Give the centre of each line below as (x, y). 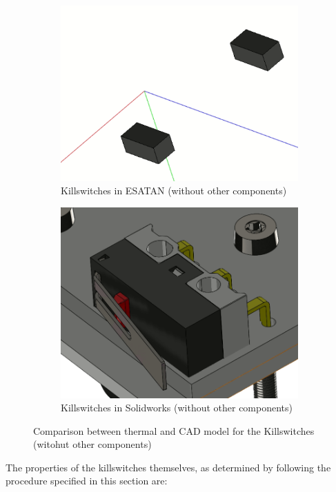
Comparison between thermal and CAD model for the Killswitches (174, 430)
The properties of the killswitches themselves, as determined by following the (168, 467)
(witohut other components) (92, 444)
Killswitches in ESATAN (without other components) (174, 191)
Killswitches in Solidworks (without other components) (177, 408)
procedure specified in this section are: (87, 481)
